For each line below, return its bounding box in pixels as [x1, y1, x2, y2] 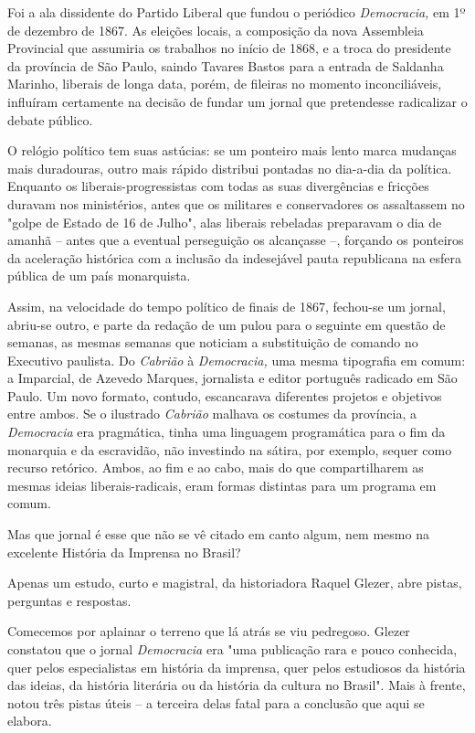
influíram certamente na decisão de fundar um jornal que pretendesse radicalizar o [7, 91, 468, 111]
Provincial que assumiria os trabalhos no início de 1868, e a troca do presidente [7, 38, 451, 58]
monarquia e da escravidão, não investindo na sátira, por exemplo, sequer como [7, 440, 452, 459]
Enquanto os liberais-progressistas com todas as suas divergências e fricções [7, 176, 429, 196]
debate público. [7, 110, 93, 129]
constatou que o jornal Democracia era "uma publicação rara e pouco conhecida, [7, 640, 458, 658]
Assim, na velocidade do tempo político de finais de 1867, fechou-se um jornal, [7, 296, 446, 315]
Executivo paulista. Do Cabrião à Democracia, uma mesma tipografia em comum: [7, 350, 466, 369]
